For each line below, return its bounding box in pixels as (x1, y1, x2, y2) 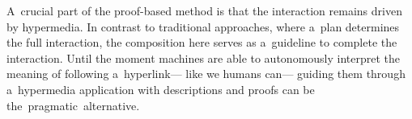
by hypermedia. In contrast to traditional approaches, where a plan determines (6, 18, 400, 35)
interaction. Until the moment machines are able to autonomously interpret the (6, 49, 401, 66)
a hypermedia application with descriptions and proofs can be (6, 80, 315, 97)
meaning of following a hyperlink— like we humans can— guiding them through (6, 65, 406, 82)
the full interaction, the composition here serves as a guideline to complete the (6, 34, 397, 51)
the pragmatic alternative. (6, 96, 140, 113)
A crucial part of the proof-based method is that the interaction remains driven (6, 2, 402, 18)
